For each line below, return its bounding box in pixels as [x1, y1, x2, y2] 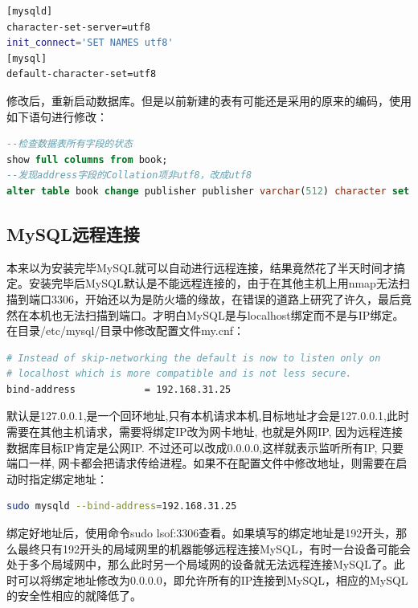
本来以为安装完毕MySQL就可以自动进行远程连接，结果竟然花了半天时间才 [6, 259, 394, 275]
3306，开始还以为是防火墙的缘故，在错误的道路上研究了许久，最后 [51, 290, 400, 307]
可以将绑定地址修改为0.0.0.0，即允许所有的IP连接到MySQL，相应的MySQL [17, 571, 408, 588]
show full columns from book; [6, 153, 168, 165]
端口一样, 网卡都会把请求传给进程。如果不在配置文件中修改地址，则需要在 [6, 455, 396, 471]
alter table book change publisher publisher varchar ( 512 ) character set [6, 185, 410, 197]
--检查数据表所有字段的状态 [6, 138, 133, 150]
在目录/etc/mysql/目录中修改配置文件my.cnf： [6, 322, 245, 339]
